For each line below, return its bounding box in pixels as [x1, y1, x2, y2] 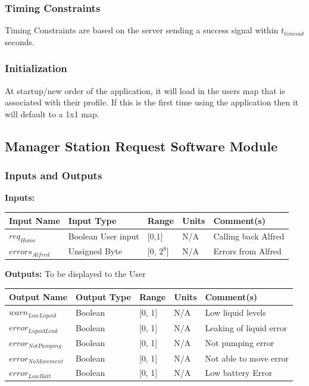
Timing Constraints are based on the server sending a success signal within [5, 24, 279, 36]
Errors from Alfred [213, 245, 282, 257]
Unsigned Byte [68, 245, 122, 257]
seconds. [5, 35, 35, 48]
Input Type [68, 214, 117, 226]
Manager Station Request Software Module [5, 136, 277, 155]
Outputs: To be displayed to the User [5, 267, 146, 280]
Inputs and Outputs [5, 168, 102, 183]
